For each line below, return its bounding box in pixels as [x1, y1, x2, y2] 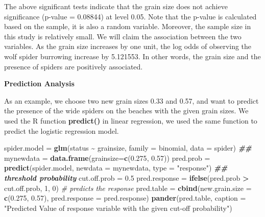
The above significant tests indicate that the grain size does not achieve [4, 1, 228, 11]
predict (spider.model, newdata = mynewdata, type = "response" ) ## [4, 162, 228, 173]
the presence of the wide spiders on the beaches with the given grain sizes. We [4, 105, 249, 116]
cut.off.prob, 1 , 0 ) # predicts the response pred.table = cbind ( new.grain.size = [4, 182, 252, 193]
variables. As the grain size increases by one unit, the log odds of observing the [4, 41, 252, 52]
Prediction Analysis [4, 78, 75, 89]
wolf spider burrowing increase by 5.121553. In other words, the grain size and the [4, 51, 261, 61]
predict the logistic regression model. [4, 125, 119, 136]
